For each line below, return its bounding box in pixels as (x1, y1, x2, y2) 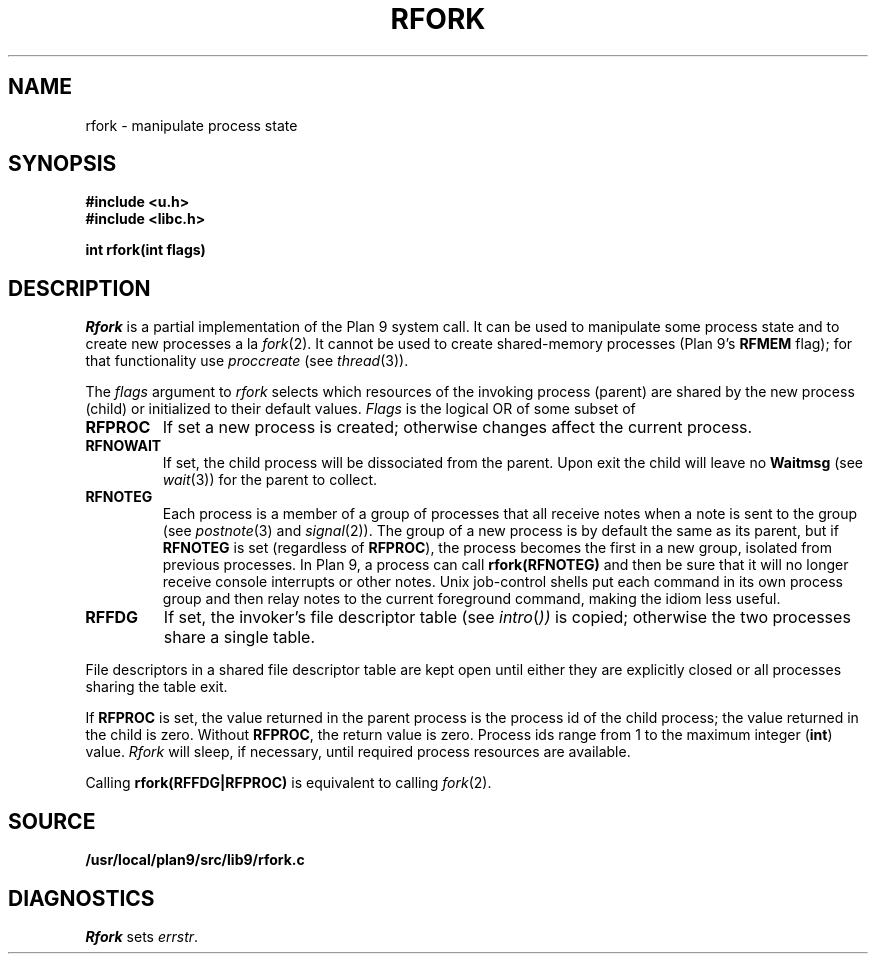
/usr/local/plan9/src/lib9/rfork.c (85, 851, 305, 869)
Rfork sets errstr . (85, 927, 199, 945)
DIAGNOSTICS (8, 885, 155, 911)
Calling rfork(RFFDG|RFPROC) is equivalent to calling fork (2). (85, 774, 492, 792)
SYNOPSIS (8, 151, 117, 177)
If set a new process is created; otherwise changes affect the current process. (162, 417, 753, 438)
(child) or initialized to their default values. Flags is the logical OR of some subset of (85, 400, 636, 418)
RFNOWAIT (85, 437, 162, 455)
